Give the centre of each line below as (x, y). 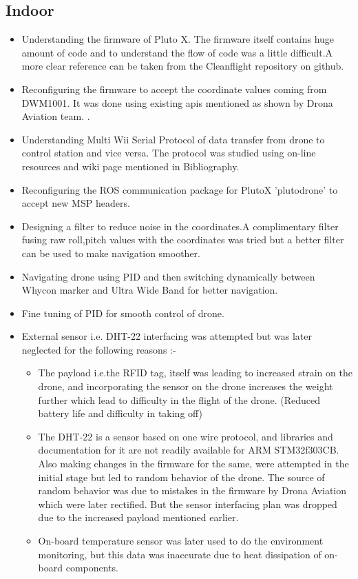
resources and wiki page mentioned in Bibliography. (130, 166)
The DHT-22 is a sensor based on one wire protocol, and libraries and (186, 436)
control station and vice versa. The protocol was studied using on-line (169, 153)
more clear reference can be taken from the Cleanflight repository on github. (183, 66)
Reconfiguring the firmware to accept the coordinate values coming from (174, 89)
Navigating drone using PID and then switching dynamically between (168, 276)
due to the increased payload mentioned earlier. (138, 517)
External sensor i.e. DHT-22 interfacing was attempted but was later (167, 336)
